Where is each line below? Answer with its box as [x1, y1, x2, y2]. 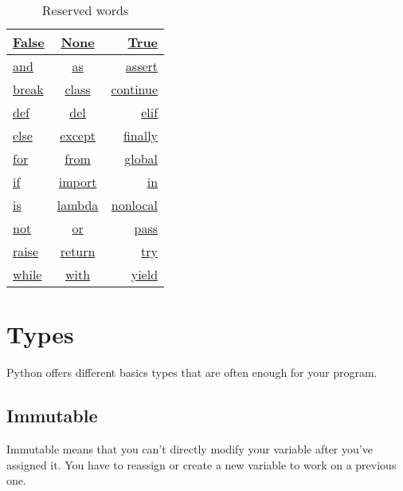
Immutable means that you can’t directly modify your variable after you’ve [6, 440, 373, 457]
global [124, 149, 158, 168]
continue [111, 80, 158, 98]
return [60, 242, 96, 260]
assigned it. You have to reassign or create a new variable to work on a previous [6, 456, 397, 473]
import [58, 172, 97, 191]
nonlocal [111, 196, 158, 214]
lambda [57, 196, 99, 214]
